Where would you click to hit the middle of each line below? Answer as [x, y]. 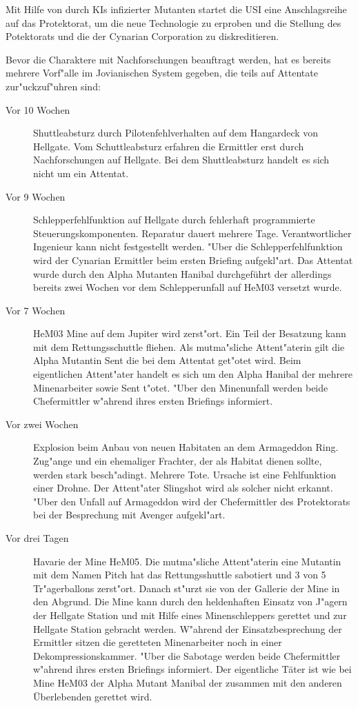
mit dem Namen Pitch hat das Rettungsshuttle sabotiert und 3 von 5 [180, 575]
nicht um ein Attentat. [81, 173]
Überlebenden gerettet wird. [93, 696]
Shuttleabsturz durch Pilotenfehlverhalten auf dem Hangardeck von [176, 133]
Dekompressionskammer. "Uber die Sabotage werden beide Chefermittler [187, 655]
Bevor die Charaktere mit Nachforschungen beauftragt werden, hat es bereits [168, 59]
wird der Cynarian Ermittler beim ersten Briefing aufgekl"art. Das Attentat [193, 260]
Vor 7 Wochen [36, 310]
